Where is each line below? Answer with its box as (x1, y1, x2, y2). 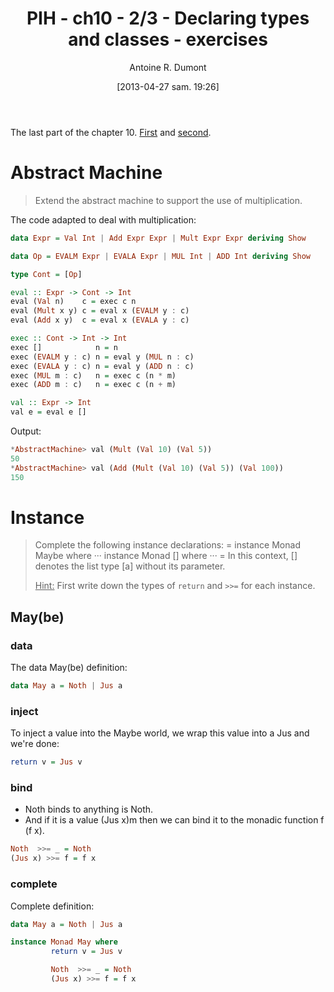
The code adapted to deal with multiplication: (10, 213, 197, 226)
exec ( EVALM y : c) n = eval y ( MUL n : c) (10, 352, 195, 362)
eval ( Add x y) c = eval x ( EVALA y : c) (10, 315, 190, 326)
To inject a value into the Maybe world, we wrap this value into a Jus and (10, 727, 310, 739)
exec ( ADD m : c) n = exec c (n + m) (10, 380, 177, 390)
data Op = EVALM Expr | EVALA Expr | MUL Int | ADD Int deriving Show (10, 251, 311, 261)
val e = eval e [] (10, 407, 87, 417)
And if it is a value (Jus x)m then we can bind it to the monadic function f (24, 814, 325, 826)
